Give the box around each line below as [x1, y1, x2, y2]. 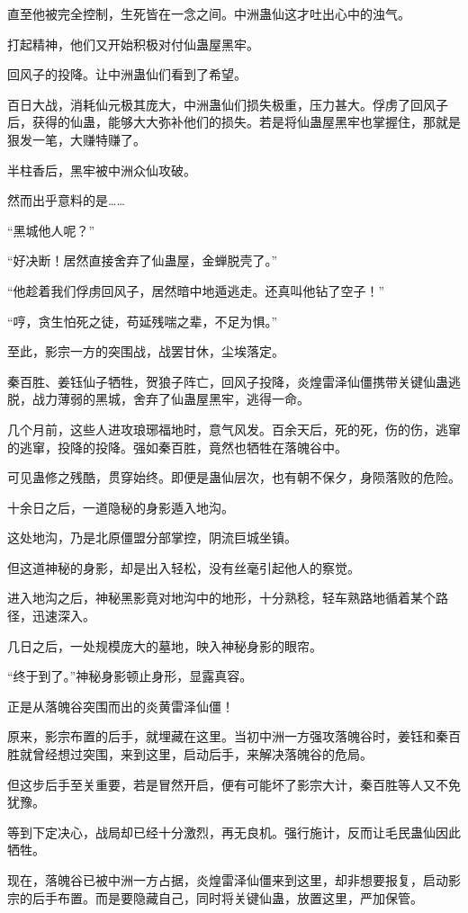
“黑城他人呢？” [7, 220, 95, 239]
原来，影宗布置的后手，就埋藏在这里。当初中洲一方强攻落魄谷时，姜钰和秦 [7, 727, 448, 746]
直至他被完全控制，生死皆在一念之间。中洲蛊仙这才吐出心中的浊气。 [7, 4, 410, 22]
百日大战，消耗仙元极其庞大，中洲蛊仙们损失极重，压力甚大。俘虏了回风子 [7, 94, 448, 113]
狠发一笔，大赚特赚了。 [7, 130, 146, 148]
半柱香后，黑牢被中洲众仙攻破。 [7, 160, 196, 179]
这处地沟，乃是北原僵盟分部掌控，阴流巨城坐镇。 [7, 528, 297, 547]
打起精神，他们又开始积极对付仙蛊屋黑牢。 [7, 34, 259, 53]
